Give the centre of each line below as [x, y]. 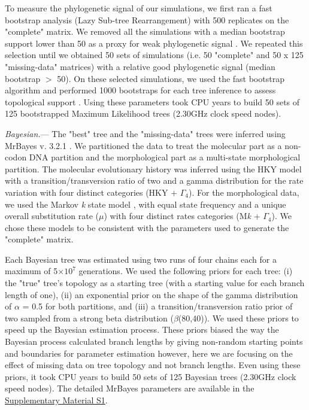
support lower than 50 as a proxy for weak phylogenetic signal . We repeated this [154, 43]
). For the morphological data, [244, 192]
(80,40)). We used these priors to [238, 318]
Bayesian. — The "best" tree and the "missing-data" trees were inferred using [145, 133]
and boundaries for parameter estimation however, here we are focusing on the [149, 353]
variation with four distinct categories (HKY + [91, 192]
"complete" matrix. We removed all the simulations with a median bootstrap [145, 31]
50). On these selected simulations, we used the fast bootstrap [171, 78]
